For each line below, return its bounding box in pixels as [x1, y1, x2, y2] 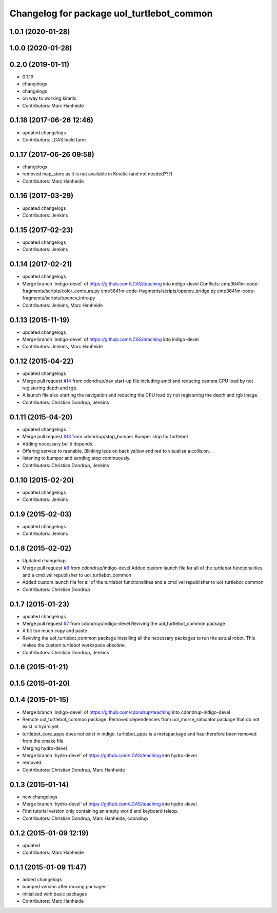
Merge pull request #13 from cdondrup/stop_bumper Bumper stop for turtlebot [22, 434, 188, 440]
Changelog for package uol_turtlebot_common [9, 8, 213, 19]
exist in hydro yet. [22, 723, 60, 730]
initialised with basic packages [22, 890, 87, 897]
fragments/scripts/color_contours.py [22, 288, 100, 294]
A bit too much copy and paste [22, 628, 87, 634]
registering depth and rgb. [22, 385, 78, 391]
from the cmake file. [22, 738, 65, 744]
